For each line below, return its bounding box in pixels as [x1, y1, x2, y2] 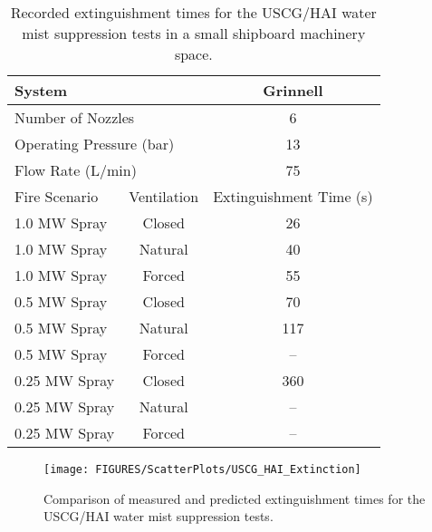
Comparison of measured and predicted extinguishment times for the [43, 488, 426, 508]
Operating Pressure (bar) [14, 133, 175, 154]
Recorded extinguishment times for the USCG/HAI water [10, 2, 377, 23]
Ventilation [129, 186, 199, 207]
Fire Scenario [14, 186, 99, 207]
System [14, 80, 68, 101]
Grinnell [263, 80, 323, 101]
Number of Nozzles [14, 107, 135, 128]
